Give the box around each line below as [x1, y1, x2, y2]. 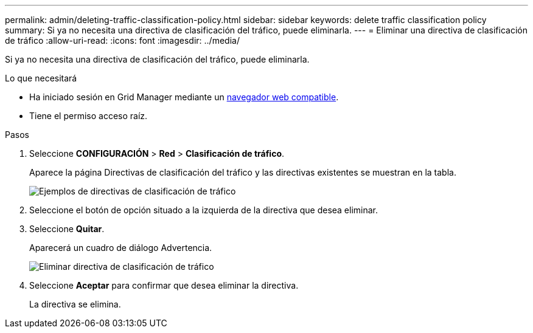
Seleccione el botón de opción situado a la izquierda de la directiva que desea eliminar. [29, 205, 378, 215]
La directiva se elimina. [29, 299, 121, 309]
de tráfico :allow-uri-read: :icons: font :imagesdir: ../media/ [5, 35, 240, 46]
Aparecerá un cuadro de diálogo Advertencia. [29, 242, 212, 253]
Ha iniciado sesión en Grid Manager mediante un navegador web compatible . [29, 92, 339, 102]
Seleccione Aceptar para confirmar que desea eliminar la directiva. [29, 280, 299, 290]
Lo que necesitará [5, 73, 77, 83]
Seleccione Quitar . [29, 224, 105, 234]
